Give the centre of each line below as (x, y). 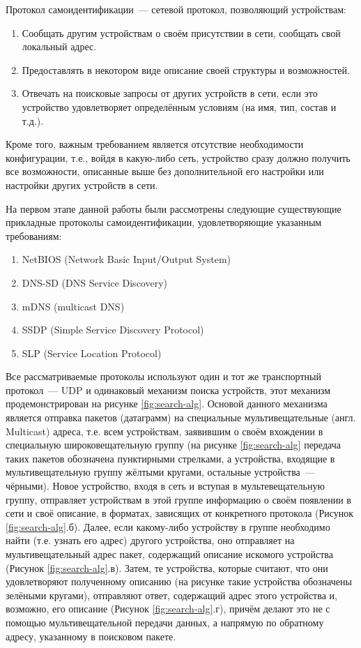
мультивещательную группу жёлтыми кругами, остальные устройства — (160, 472)
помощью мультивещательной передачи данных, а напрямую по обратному (165, 622)
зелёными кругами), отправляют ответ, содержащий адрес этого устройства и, (171, 595)
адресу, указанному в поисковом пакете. (91, 636)
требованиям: (34, 235)
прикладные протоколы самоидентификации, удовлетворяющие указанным (164, 222)
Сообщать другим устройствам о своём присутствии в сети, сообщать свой (181, 32)
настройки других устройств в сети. (82, 184)
